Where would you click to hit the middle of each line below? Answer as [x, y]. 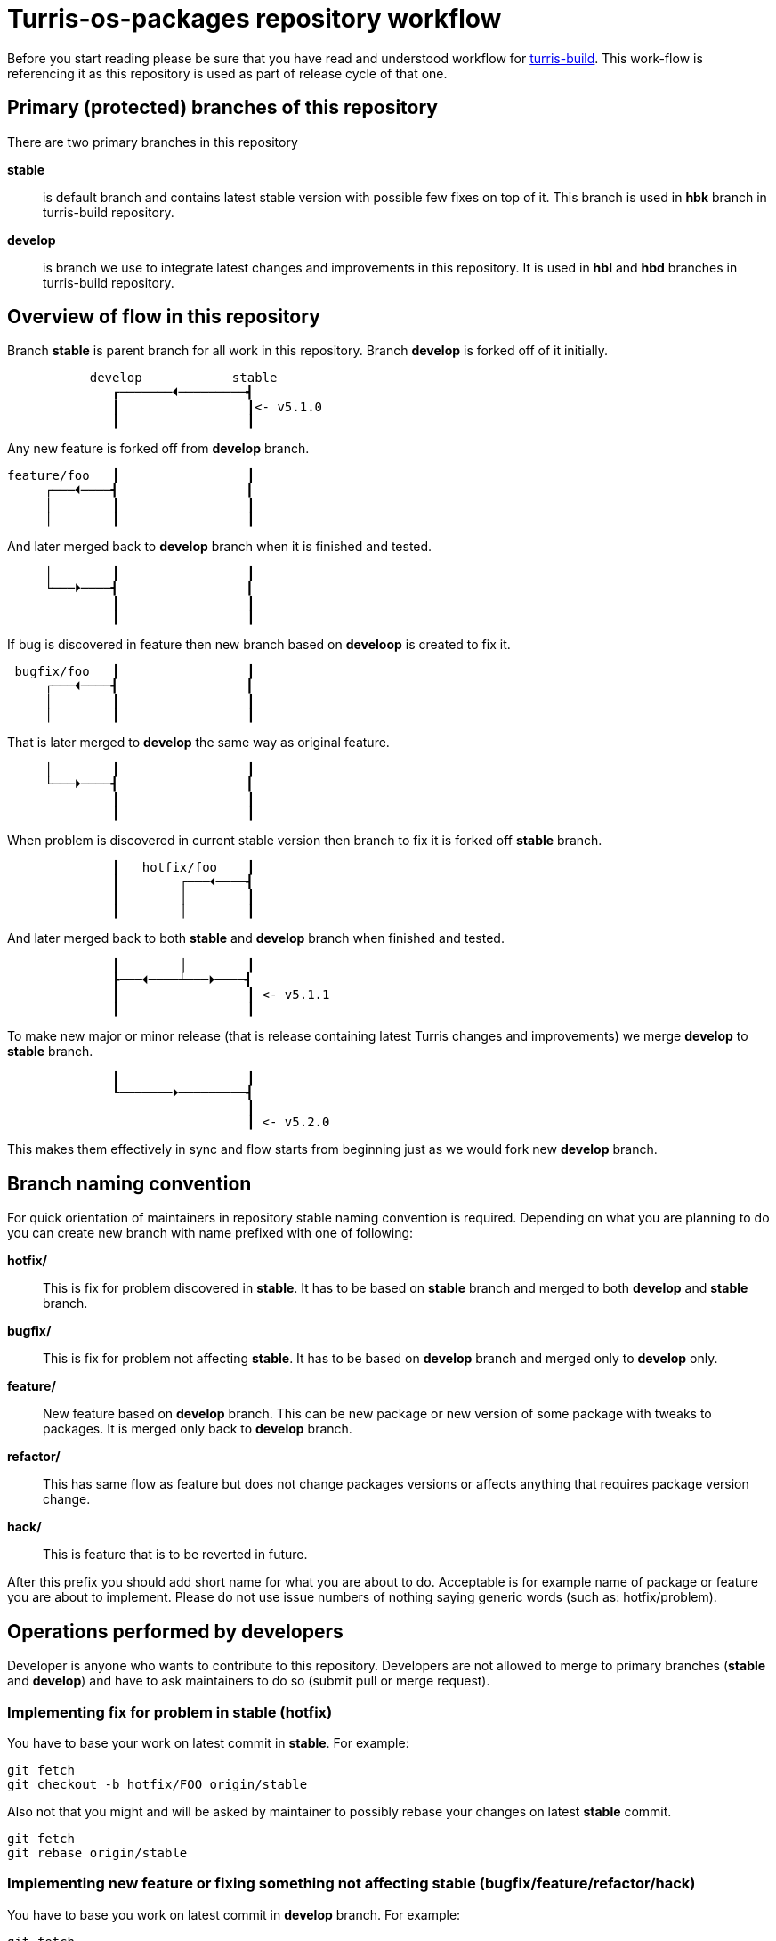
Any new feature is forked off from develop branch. [158, 449]
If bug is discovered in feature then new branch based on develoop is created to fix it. [259, 645]
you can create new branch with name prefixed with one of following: [210, 1233]
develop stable [183, 378]
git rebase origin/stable [97, 1852]
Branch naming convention [129, 1183]
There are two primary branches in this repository [153, 142]
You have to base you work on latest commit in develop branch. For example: [234, 1914]
